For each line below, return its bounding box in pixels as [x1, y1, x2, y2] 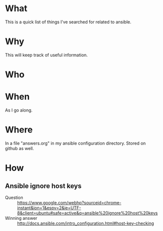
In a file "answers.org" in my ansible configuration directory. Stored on [5, 140, 146, 146]
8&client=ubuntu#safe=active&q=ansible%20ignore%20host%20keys [17, 210, 158, 216]
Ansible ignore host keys [5, 181, 81, 190]
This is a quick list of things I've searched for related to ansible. [5, 19, 132, 25]
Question [5, 195, 23, 200]
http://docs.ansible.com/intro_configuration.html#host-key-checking [17, 220, 154, 226]
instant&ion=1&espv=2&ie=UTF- [17, 205, 81, 211]
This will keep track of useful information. [5, 52, 88, 58]
